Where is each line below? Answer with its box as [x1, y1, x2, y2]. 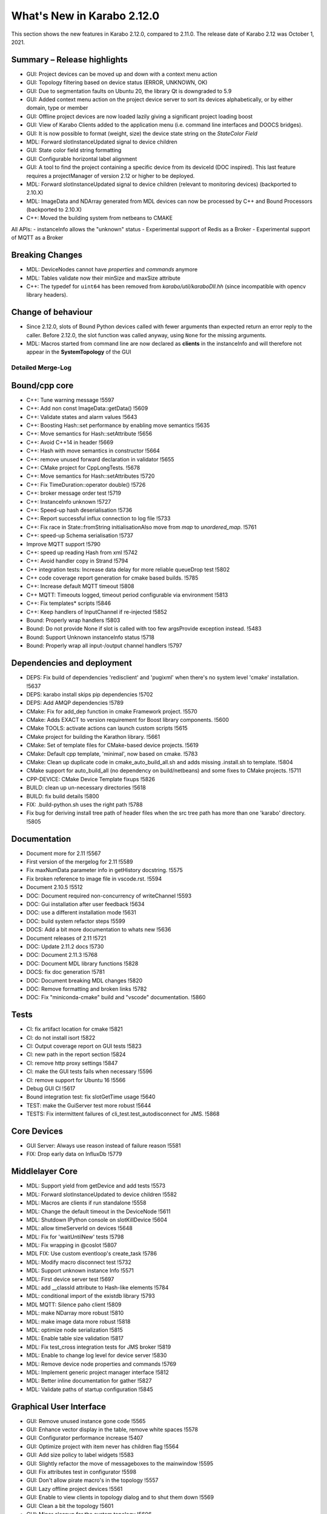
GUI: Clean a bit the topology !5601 [26, 1502, 114, 1509]
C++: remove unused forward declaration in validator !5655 [26, 455, 175, 463]
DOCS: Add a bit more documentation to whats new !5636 [26, 926, 171, 933]
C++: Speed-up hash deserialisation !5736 [26, 506, 133, 514]
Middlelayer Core [11, 1166, 78, 1177]
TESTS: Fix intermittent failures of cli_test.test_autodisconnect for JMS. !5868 [26, 1110, 220, 1117]
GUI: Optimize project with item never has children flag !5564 [26, 1443, 179, 1450]
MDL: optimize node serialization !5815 [26, 1326, 124, 1334]
